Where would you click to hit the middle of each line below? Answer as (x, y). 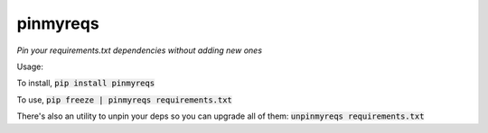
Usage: (30, 66)
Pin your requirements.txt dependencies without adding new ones (139, 50)
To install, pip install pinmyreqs (86, 83)
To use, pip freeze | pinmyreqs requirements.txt (124, 100)
